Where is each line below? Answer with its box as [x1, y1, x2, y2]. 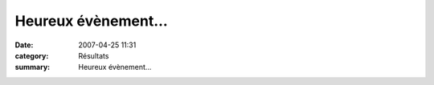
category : [14, 51, 49, 60]
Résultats [78, 51, 109, 60]
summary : [14, 63, 51, 72]
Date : [14, 40, 34, 50]
